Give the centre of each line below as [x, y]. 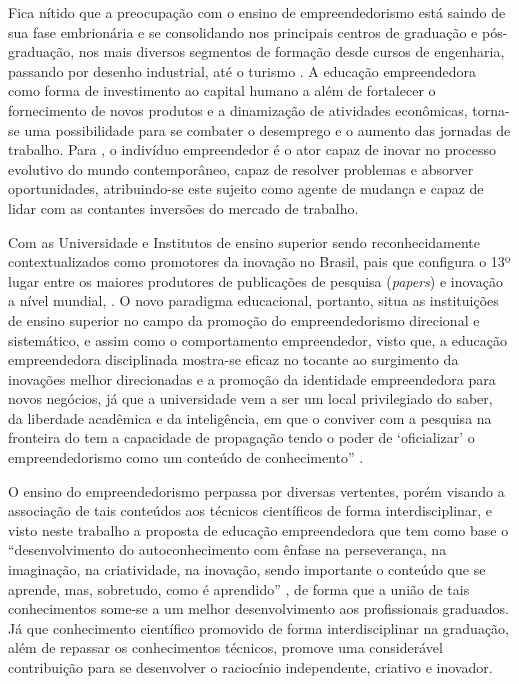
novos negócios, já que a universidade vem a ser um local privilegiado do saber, [250, 398]
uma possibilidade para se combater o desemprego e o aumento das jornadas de [267, 129]
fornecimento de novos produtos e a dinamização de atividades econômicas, [238, 109]
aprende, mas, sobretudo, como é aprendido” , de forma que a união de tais [239, 588]
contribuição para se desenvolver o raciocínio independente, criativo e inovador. [250, 667]
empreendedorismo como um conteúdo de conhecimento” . [186, 457]
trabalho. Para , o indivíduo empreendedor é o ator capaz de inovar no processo [252, 149]
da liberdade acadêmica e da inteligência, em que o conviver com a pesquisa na [250, 417]
